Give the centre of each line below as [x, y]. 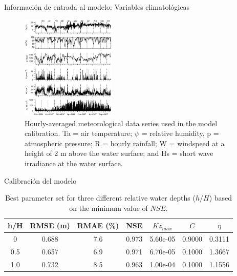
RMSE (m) [50, 225]
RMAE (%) [98, 225]
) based [221, 198]
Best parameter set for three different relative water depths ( [100, 198]
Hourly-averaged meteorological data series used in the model [121, 123]
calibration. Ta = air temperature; [79, 133]
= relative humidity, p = [180, 133]
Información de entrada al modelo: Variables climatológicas [97, 7]
